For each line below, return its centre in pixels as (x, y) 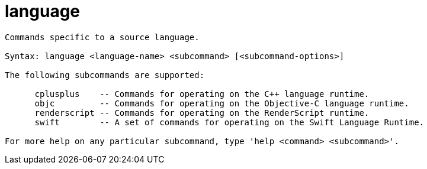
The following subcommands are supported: (105, 75)
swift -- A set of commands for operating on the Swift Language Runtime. (229, 122)
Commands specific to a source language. (102, 37)
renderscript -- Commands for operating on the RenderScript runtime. (202, 113)
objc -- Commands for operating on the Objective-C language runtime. (222, 103)
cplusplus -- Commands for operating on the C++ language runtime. (202, 94)
